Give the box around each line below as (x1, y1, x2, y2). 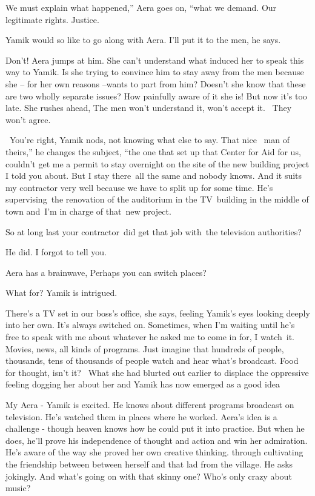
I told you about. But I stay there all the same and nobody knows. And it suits (5, 169, 302, 182)
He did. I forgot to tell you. (5, 246, 107, 258)
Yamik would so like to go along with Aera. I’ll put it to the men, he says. (5, 33, 281, 46)
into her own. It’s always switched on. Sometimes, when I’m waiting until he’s (5, 318, 295, 331)
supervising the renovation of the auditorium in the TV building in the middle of (5, 193, 309, 206)
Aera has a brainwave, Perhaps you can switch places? (5, 266, 207, 278)
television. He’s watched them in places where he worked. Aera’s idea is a (5, 410, 277, 423)
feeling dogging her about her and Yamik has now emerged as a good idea (5, 378, 280, 390)
